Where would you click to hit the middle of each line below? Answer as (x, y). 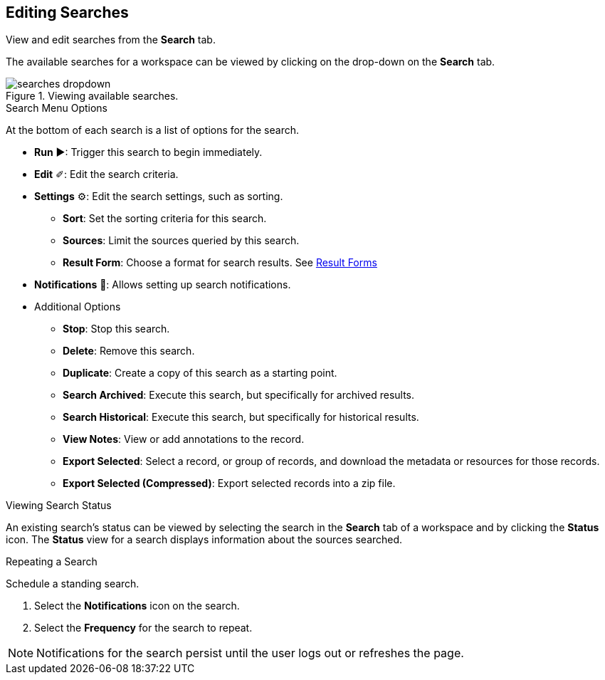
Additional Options (78, 307)
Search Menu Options (57, 108)
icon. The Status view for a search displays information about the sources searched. (204, 540)
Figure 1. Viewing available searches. (92, 96)
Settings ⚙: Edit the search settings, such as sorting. (159, 197)
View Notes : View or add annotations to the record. (184, 439)
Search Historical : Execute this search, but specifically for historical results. (241, 417)
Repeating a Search (52, 562)
